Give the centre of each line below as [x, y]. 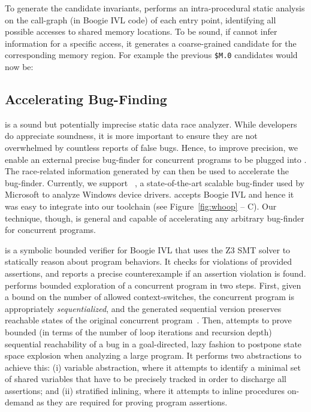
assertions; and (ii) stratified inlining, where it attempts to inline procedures [145, 390]
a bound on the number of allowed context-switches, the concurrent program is [150, 297]
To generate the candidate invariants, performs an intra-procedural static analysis [155, 8]
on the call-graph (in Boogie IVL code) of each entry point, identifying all [141, 19]
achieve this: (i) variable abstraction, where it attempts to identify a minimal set [153, 367]
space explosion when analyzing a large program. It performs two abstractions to [153, 355]
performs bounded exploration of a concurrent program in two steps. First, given [153, 285]
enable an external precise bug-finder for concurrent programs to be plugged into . [156, 159]
